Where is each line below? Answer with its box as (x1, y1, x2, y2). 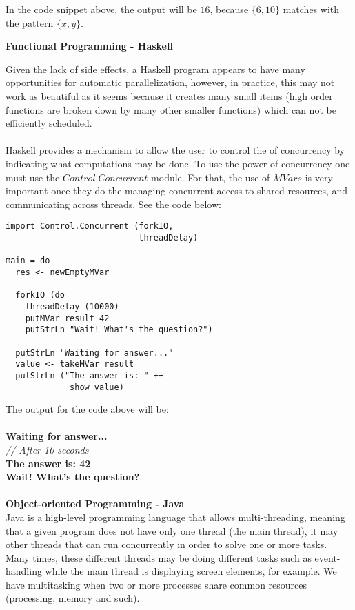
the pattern (6, 15, 54, 30)
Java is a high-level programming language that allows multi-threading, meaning (6, 509, 345, 524)
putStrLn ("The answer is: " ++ (15, 370, 164, 380)
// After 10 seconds (6, 442, 89, 456)
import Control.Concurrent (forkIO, (6, 221, 174, 232)
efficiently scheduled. (6, 116, 92, 130)
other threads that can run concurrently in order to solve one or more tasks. (6, 537, 327, 551)
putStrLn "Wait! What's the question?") (25, 325, 213, 335)
